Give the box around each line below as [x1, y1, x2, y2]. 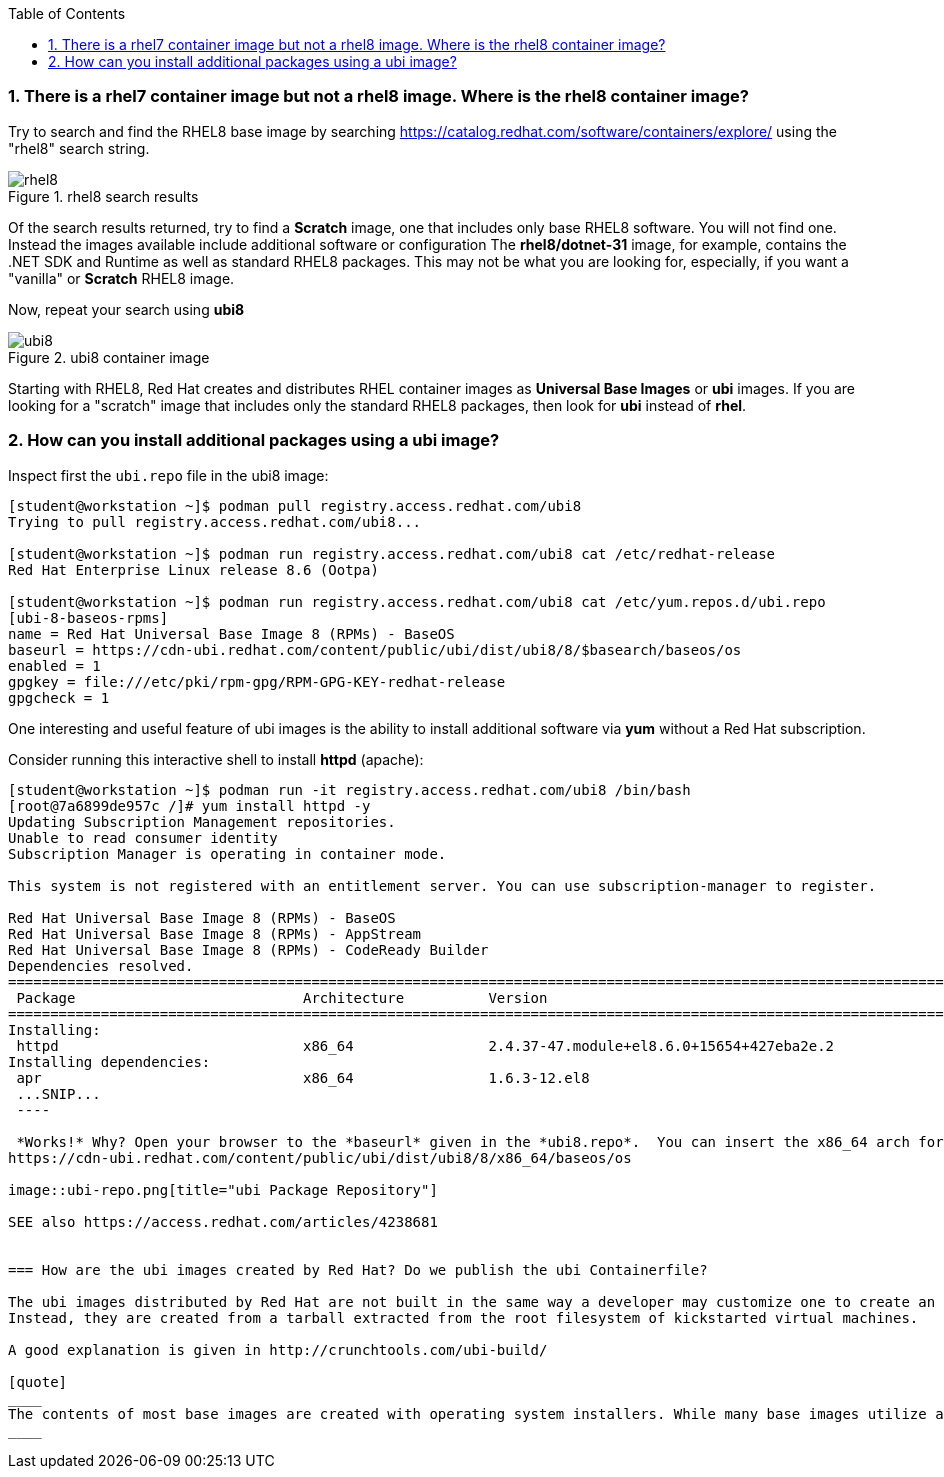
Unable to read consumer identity [8, 829, 278, 846]
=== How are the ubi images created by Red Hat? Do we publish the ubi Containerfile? [8, 1261, 708, 1278]
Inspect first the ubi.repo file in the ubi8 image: [8, 466, 329, 484]
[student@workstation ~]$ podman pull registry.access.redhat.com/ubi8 [8, 497, 582, 514]
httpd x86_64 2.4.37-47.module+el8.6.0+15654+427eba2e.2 [16, 1037, 835, 1054]
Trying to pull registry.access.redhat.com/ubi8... [8, 513, 422, 530]
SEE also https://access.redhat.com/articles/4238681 [8, 1213, 438, 1230]
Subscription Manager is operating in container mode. [8, 845, 447, 862]
